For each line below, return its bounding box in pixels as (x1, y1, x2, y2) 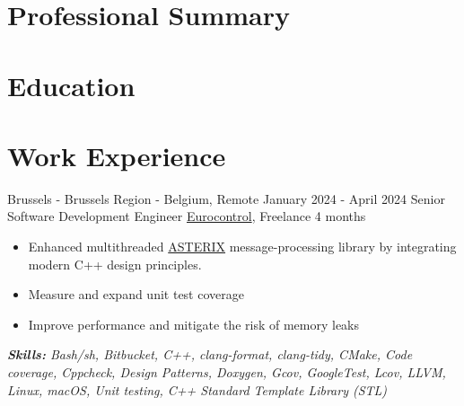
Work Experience (7, 137, 226, 173)
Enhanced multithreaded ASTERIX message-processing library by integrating (28, 237, 457, 256)
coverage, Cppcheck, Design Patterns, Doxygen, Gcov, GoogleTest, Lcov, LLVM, (7, 363, 446, 382)
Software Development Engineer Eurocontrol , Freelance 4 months (7, 207, 366, 225)
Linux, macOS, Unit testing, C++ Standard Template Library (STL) (7, 380, 388, 399)
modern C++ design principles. (28, 254, 202, 273)
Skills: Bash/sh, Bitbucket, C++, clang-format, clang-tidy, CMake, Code (7, 345, 413, 364)
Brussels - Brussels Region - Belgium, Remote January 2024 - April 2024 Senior (7, 189, 445, 207)
